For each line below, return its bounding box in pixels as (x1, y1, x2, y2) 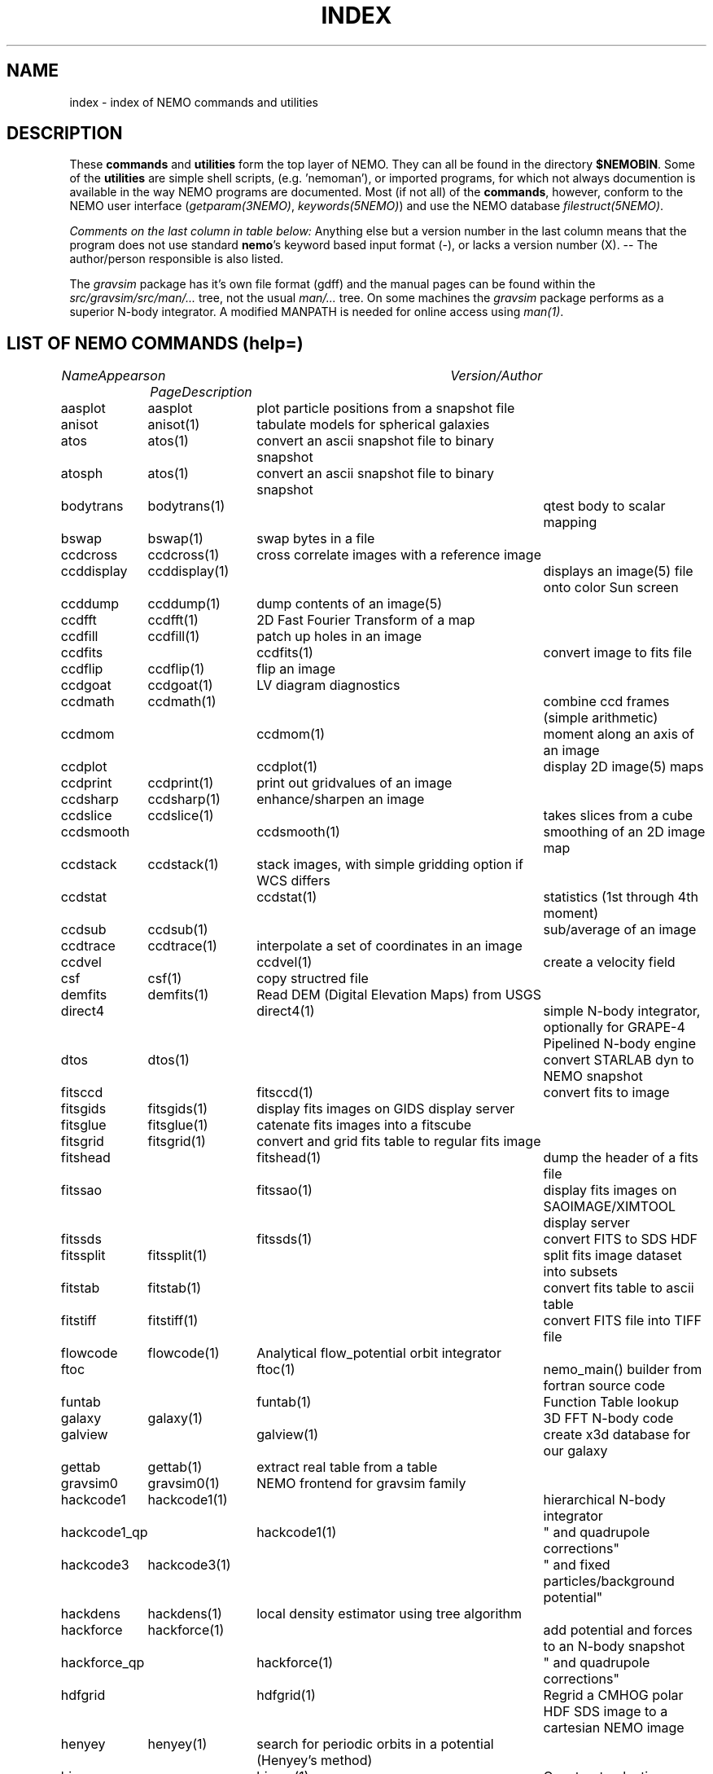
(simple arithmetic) (543, 709, 658, 727)
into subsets (543, 1263, 619, 1280)
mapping (543, 514, 597, 531)
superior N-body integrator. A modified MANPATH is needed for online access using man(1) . (69, 305, 564, 319)
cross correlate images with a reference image (256, 547, 541, 564)
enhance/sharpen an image (256, 791, 425, 808)
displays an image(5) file (543, 563, 693, 580)
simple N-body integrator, (543, 1003, 701, 1020)
